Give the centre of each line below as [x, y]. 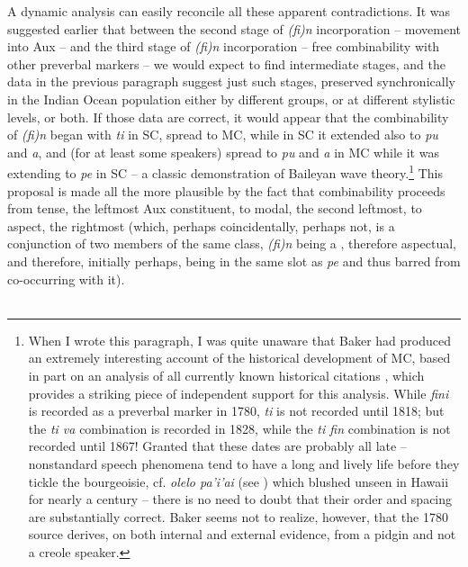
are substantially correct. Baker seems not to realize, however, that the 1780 [238, 516]
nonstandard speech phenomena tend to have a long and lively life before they [244, 463]
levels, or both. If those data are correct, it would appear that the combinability [228, 117]
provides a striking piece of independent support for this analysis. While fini [238, 393]
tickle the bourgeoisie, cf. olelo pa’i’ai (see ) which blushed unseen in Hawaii [238, 481]
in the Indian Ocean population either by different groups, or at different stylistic [231, 99]
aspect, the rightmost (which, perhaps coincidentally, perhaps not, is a [201, 225]
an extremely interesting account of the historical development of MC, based [239, 358]
